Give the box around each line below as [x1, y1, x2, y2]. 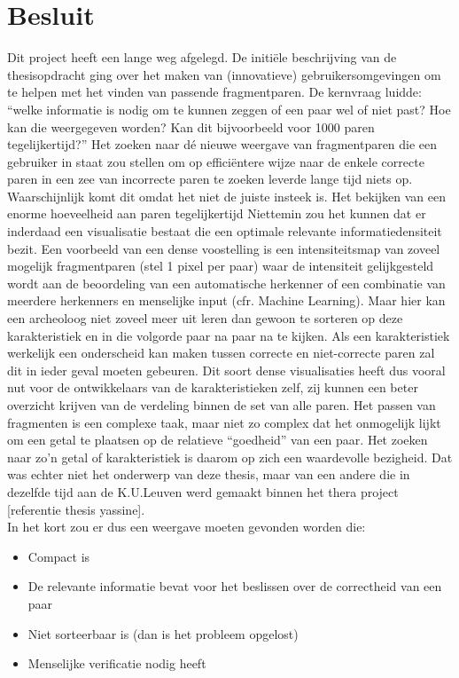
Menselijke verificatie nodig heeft [27, 654, 206, 673]
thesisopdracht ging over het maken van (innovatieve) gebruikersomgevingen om [7, 65, 441, 83]
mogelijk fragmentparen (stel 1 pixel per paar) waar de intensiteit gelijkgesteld [7, 256, 434, 275]
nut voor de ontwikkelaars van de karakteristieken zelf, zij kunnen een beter [7, 378, 418, 397]
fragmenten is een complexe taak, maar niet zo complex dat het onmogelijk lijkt [7, 413, 441, 431]
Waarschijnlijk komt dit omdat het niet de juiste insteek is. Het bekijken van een [7, 186, 447, 205]
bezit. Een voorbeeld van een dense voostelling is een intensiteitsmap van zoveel [7, 239, 440, 257]
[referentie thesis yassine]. [7, 500, 145, 518]
